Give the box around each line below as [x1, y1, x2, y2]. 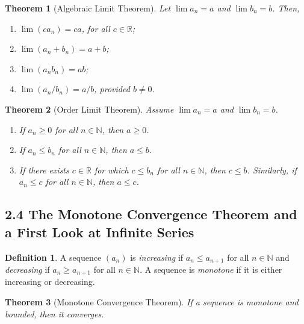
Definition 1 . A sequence [5, 251, 102, 263]
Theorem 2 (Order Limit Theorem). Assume [5, 102, 174, 115]
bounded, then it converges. [5, 307, 104, 320]
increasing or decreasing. [5, 275, 95, 288]
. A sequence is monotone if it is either [140, 263, 282, 275]
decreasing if [5, 263, 50, 275]
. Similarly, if [247, 163, 297, 176]
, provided [94, 83, 130, 95]
